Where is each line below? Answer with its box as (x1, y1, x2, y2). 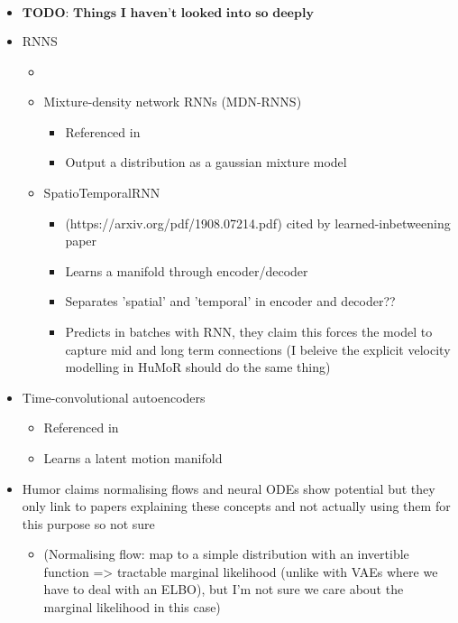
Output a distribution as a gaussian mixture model (65, 153, 347, 172)
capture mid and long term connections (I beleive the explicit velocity (65, 339, 451, 358)
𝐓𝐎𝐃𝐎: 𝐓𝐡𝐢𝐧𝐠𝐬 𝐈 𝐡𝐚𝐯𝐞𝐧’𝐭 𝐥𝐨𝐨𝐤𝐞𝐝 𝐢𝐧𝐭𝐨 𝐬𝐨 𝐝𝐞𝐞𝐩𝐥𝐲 (22, 7, 314, 20)
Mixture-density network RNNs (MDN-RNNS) (43, 92, 302, 111)
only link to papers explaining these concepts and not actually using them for (22, 497, 451, 516)
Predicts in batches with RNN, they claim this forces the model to (65, 321, 433, 340)
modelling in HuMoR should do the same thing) (65, 358, 331, 377)
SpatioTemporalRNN (43, 182, 160, 201)
